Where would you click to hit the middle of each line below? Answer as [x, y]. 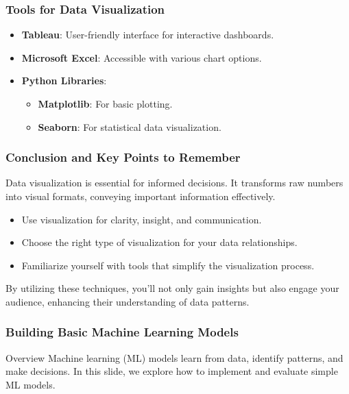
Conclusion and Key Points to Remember [123, 157]
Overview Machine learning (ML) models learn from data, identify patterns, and [174, 357]
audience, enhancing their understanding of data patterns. [128, 301]
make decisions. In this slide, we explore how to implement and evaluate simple [172, 371]
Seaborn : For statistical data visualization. [130, 126]
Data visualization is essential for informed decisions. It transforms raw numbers [174, 183]
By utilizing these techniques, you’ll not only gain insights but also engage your [172, 288]
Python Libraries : [64, 81]
